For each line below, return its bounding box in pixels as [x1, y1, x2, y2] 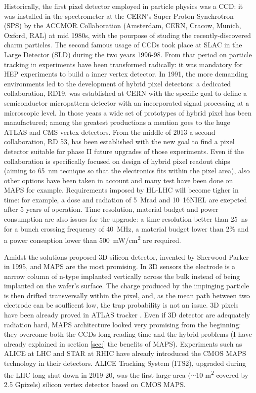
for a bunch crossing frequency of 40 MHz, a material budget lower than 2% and [4, 223, 249, 234]
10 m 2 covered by [196, 368, 249, 380]
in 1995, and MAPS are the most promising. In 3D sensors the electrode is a [4, 261, 236, 272]
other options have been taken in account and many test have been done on [4, 175, 233, 185]
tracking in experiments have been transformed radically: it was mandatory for [4, 59, 243, 69]
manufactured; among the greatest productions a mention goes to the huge [4, 117, 230, 127]
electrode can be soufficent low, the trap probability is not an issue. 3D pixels [4, 300, 239, 310]
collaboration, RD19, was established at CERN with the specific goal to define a [4, 88, 247, 98]
